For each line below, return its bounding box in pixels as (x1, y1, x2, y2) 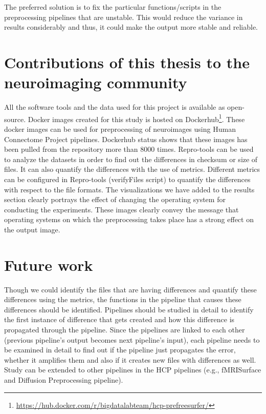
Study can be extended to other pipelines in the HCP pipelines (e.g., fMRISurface (4, 364, 261, 375)
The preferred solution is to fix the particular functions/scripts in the (4, 2, 221, 12)
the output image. (4, 224, 60, 234)
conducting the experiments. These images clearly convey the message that (4, 204, 239, 214)
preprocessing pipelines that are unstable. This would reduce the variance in (4, 11, 243, 22)
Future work (4, 254, 93, 275)
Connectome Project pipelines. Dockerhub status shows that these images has (4, 133, 248, 144)
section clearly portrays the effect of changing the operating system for (4, 194, 226, 205)
